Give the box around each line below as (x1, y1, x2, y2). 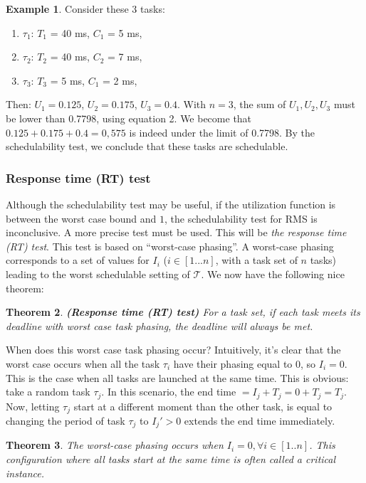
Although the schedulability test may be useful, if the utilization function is (6, 196, 336, 211)
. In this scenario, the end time (101, 384, 236, 399)
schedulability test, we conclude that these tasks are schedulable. (6, 139, 288, 154)
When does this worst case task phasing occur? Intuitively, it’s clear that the (6, 342, 341, 357)
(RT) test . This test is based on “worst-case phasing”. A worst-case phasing (6, 238, 334, 253)
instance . (6, 465, 45, 480)
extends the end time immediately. (184, 413, 335, 428)
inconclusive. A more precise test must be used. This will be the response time (6, 225, 347, 240)
